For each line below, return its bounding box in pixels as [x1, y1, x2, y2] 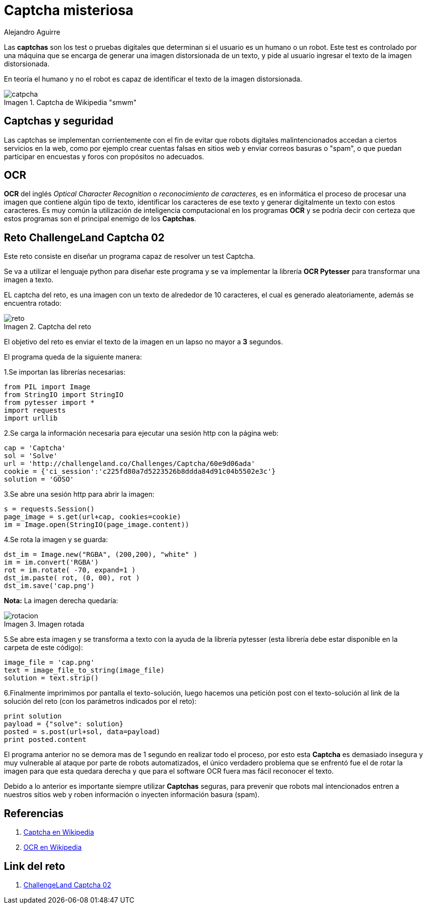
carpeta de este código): [4, 643, 83, 652]
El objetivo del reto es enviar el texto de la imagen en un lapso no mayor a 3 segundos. [4, 338, 283, 346]
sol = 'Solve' [4, 452, 58, 460]
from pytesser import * [4, 399, 95, 407]
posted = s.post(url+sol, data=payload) [4, 728, 161, 736]
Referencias [4, 807, 64, 820]
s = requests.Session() [4, 505, 95, 513]
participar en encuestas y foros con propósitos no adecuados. [4, 152, 204, 161]
